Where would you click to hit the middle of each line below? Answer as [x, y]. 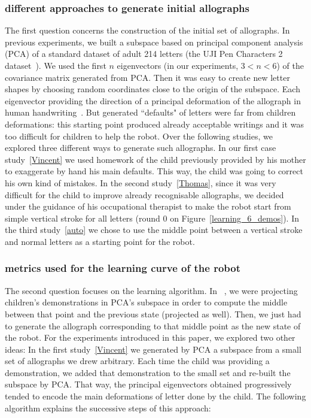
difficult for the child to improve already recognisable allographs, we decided [144, 194]
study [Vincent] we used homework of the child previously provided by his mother [155, 159]
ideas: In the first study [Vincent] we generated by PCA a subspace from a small [153, 349]
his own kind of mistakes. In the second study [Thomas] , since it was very [141, 182]
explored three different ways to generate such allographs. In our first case [141, 148]
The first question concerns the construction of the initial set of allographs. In [147, 30]
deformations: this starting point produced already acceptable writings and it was [154, 124]
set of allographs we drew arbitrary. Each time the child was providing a [137, 361]
